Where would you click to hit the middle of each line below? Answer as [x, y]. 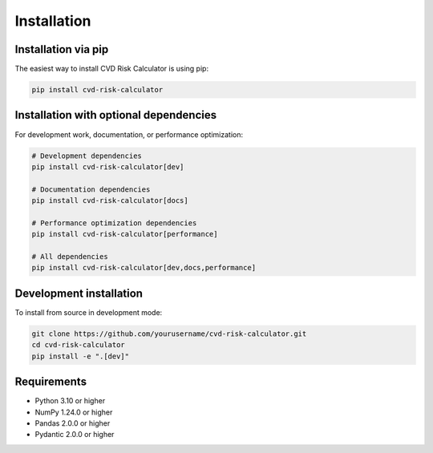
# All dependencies [70, 257]
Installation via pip [62, 49]
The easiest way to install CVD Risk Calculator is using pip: [111, 69]
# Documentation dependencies [91, 189]
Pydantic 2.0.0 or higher [75, 435]
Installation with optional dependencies [115, 115]
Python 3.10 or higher [70, 401]
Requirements [51, 382]
